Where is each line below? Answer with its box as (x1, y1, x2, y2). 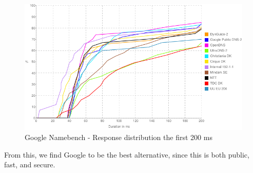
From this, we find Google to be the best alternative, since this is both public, (4, 149, 249, 160)
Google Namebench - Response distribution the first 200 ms (25, 131, 212, 142)
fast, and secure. (4, 159, 55, 170)
